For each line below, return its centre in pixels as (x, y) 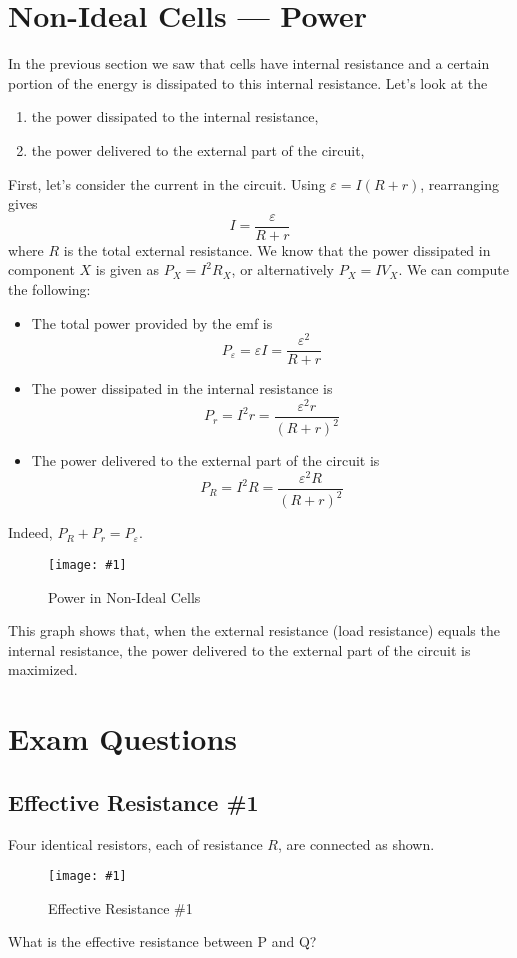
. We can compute (453, 269)
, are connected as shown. (356, 843)
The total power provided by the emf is (152, 322)
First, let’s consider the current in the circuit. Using (167, 183)
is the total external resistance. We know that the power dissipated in (277, 249)
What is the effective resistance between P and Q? (162, 941)
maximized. (43, 669)
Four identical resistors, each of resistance (135, 843)
